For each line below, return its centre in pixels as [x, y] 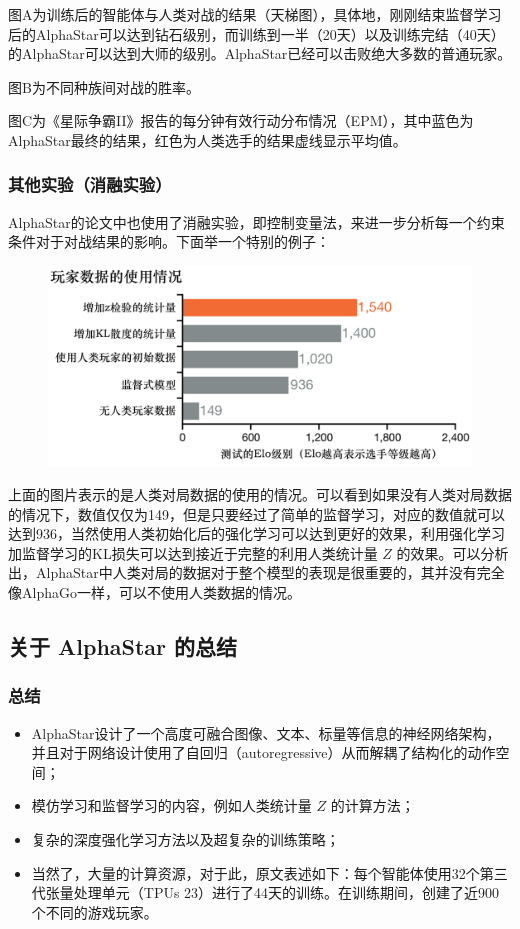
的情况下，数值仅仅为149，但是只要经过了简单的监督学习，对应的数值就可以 [256, 513]
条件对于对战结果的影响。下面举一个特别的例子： [169, 241]
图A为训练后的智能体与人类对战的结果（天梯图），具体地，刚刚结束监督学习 [255, 14]
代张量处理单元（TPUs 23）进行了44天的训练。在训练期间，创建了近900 [265, 892]
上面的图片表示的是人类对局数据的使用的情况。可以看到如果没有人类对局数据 [260, 493]
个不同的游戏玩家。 [94, 911]
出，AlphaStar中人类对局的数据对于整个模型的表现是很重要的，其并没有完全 [256, 572]
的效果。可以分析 [452, 552]
